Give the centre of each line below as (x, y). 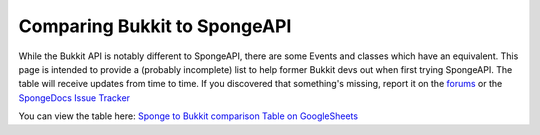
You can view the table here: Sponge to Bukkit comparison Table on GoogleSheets (188, 116)
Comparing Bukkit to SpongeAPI (155, 26)
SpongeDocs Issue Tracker (74, 97)
